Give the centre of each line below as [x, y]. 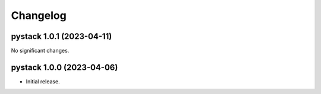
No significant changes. [40, 51]
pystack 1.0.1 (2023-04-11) [62, 36]
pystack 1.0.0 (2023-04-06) [64, 67]
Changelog [39, 15]
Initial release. [43, 81]
